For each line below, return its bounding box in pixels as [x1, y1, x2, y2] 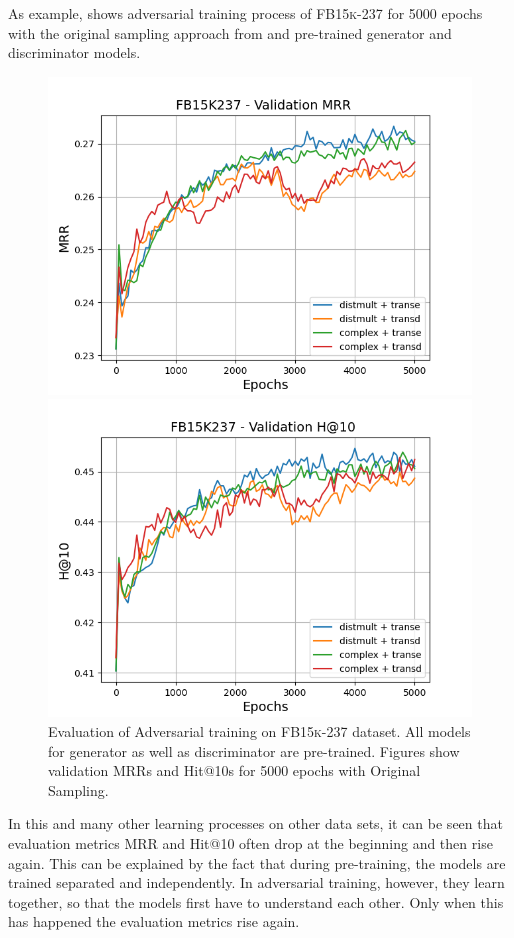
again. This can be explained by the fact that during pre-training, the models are [8, 852, 506, 873]
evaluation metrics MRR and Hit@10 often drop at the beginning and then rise [8, 832, 493, 853]
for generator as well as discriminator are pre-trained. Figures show [48, 740, 460, 761]
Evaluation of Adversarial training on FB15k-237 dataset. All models [48, 720, 471, 741]
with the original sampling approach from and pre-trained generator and [8, 22, 452, 43]
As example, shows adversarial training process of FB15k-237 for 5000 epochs [8, 3, 483, 23]
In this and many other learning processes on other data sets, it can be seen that [8, 813, 503, 834]
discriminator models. [8, 42, 141, 63]
